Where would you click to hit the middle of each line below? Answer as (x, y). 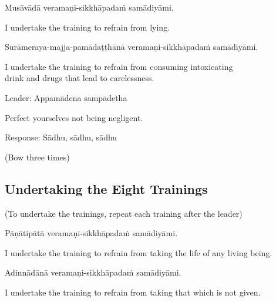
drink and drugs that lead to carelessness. (80, 78)
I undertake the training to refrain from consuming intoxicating (119, 66)
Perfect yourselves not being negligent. (74, 117)
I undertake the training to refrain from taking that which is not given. (133, 292)
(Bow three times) (37, 157)
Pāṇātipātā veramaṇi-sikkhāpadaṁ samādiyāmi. (91, 233)
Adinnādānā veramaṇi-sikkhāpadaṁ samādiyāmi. (93, 272)
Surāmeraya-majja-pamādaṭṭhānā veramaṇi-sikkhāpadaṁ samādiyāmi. (132, 47)
